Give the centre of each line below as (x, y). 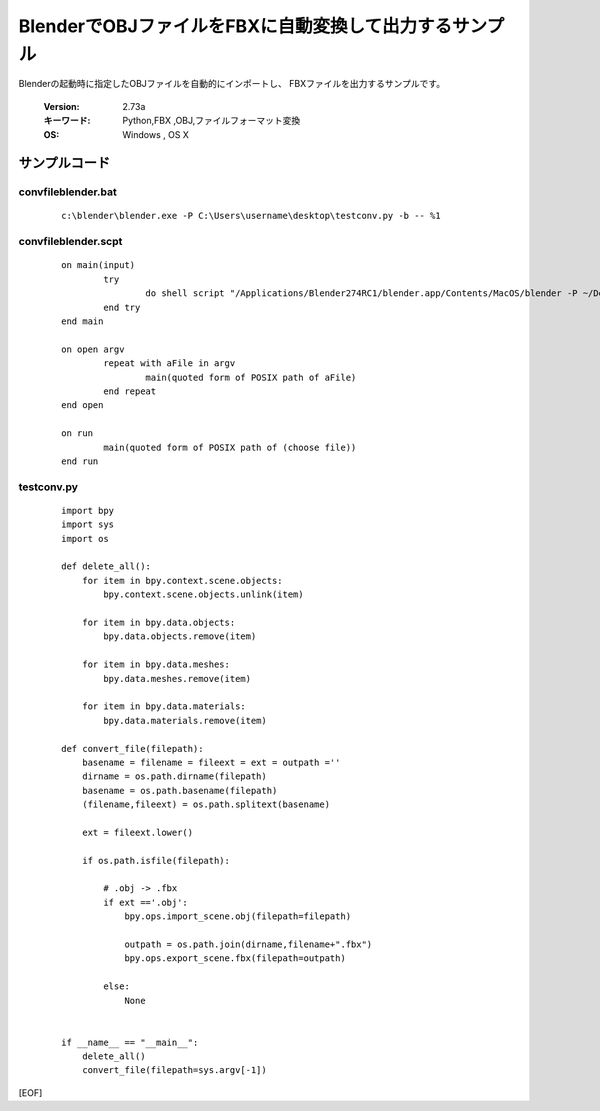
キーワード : (67, 121)
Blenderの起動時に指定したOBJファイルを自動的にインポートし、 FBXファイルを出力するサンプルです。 (231, 84)
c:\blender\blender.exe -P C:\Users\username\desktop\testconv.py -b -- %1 (251, 216)
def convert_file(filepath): (132, 748)
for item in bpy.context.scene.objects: (182, 580)
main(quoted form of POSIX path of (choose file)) (230, 447)
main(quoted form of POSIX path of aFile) (251, 377)
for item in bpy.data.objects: (158, 622)
